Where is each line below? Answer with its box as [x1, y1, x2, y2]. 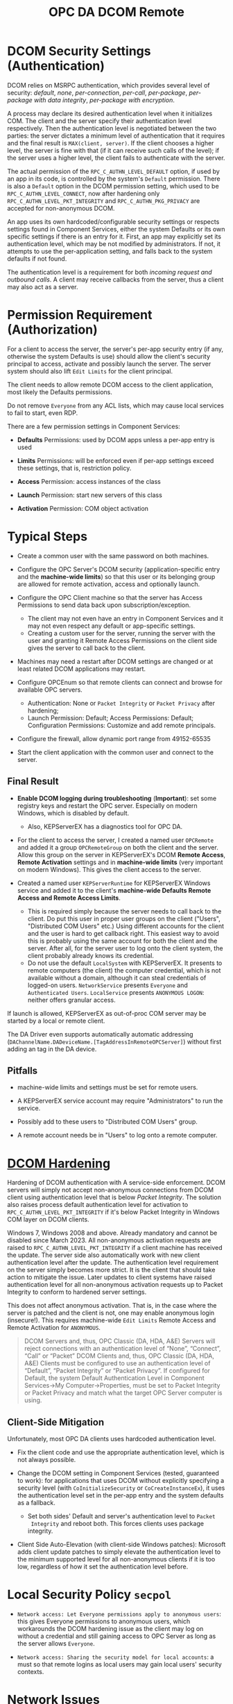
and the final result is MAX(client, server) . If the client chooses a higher [7, 138, 214, 147]
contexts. [17, 1668, 44, 1676]
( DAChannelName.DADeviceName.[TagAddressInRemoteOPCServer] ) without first [7, 1037, 222, 1046]
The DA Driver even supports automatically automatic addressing [7, 1030, 193, 1038]
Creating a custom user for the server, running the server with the [27, 628, 216, 637]
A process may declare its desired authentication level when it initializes [7, 109, 213, 117]
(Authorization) [7, 322, 98, 338]
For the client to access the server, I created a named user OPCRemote [17, 836, 214, 844]
